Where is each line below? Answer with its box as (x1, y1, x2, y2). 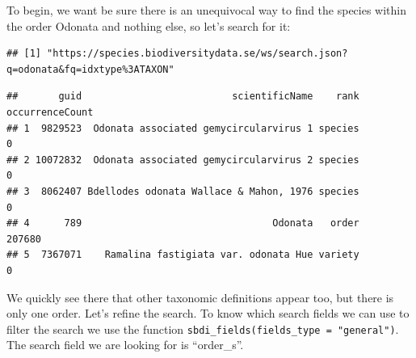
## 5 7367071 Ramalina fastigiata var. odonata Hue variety (6, 249, 359, 261)
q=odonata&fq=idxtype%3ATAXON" (6, 63, 174, 75)
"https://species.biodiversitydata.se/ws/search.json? (47, 48, 348, 60)
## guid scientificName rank (6, 91, 359, 103)
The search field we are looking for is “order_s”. (6, 336, 244, 353)
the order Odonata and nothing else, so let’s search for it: (6, 17, 291, 34)
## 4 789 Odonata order (6, 217, 359, 230)
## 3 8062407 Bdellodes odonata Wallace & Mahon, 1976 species (6, 185, 359, 197)
